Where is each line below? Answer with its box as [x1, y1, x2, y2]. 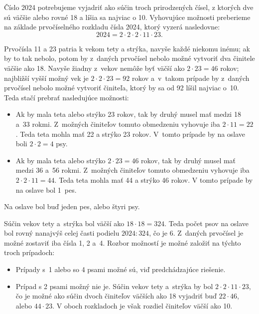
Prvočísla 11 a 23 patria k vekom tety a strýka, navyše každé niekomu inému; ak [4, 43, 251, 53]
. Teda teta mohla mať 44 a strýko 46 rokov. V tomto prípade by [54, 174, 253, 185]
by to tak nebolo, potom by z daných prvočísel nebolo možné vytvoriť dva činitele [4, 53, 255, 63]
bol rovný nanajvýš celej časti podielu [4, 228, 120, 238]
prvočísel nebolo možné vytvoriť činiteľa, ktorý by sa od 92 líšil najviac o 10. [4, 82, 239, 93]
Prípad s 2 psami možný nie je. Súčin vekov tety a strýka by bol [15, 281, 213, 291]
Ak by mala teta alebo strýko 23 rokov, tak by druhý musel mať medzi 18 [15, 109, 241, 119]
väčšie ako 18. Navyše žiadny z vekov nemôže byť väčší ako [4, 62, 185, 73]
